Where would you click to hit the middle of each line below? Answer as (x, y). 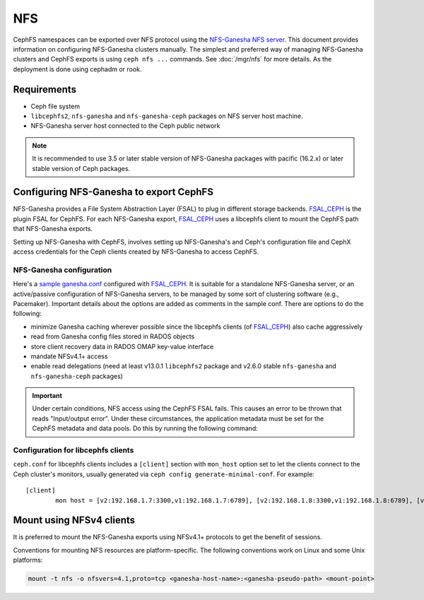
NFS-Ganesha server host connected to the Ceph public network (125, 126)
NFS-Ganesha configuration (63, 270)
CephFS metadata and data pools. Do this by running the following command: (145, 428)
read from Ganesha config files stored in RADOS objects (113, 336)
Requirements (45, 89)
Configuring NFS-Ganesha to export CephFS (113, 192)
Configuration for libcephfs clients (73, 450)
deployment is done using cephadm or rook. (77, 69)
